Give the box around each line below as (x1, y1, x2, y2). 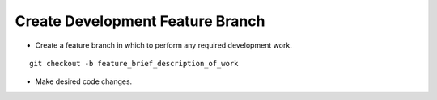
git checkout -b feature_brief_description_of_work (29, 59, 239, 68)
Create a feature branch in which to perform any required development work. (35, 40, 293, 50)
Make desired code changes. (35, 77, 133, 86)
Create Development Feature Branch (15, 12, 265, 30)
